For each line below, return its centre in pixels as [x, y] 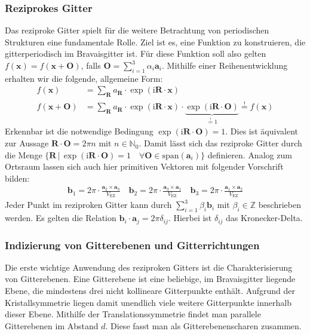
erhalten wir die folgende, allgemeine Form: [84, 78]
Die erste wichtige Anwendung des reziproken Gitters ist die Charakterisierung [149, 267]
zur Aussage [27, 143]
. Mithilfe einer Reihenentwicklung [225, 65]
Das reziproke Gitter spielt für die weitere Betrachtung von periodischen [137, 30]
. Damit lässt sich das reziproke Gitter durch [220, 143]
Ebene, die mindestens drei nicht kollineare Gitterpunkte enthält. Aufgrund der [150, 291]
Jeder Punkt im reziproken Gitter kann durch [88, 205]
